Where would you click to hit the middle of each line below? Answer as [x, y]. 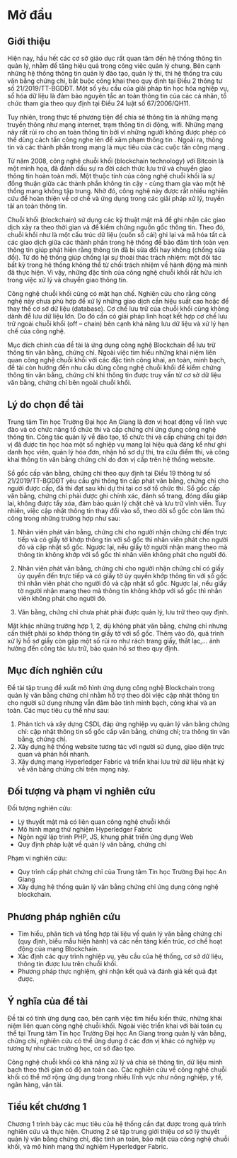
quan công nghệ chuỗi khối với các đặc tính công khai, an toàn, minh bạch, [117, 360]
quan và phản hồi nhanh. [54, 754]
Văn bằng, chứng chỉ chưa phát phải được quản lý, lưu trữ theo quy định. [123, 612]
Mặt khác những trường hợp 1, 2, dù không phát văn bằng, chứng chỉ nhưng [117, 626]
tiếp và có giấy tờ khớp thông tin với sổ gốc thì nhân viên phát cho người [123, 539]
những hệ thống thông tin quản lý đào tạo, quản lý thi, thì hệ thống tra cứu [115, 73]
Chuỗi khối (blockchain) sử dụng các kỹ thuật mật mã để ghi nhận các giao [116, 220]
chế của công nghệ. [36, 331]
